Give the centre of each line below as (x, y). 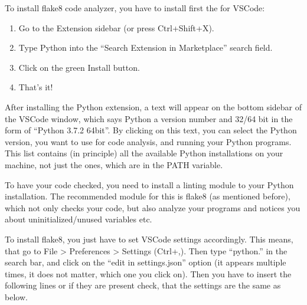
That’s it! (36, 87)
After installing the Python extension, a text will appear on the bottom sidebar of (153, 106)
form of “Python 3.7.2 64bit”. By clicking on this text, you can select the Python (151, 130)
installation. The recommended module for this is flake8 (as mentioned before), (148, 196)
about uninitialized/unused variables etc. (79, 219)
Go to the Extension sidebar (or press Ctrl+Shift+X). (116, 27)
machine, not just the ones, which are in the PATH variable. (114, 164)
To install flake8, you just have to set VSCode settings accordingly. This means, (149, 239)
